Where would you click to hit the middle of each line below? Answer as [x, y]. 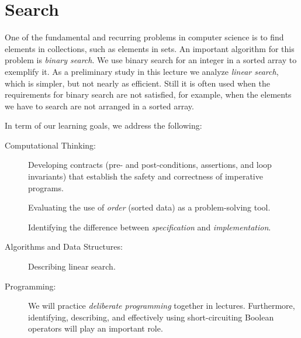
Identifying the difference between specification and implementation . [150, 227]
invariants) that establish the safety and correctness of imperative [146, 176]
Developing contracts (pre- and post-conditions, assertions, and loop [150, 165]
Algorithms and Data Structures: [64, 246]
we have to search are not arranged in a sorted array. [99, 106]
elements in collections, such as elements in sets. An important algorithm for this [150, 48]
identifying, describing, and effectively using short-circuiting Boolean [151, 317]
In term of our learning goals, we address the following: [103, 125]
